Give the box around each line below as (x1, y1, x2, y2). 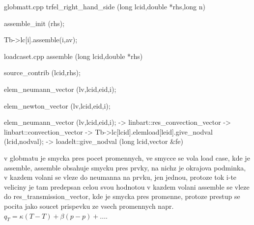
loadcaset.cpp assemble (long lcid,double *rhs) (4, 51, 143, 61)
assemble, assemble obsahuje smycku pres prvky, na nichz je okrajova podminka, (4, 162, 246, 172)
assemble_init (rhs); (4, 18, 65, 28)
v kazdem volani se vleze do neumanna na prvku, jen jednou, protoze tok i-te (4, 172, 237, 182)
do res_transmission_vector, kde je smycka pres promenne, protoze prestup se (4, 191, 240, 201)
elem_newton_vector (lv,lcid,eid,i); (4, 100, 111, 111)
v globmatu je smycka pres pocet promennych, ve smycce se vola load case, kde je (4, 152, 250, 163)
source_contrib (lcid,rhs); (4, 67, 81, 78)
